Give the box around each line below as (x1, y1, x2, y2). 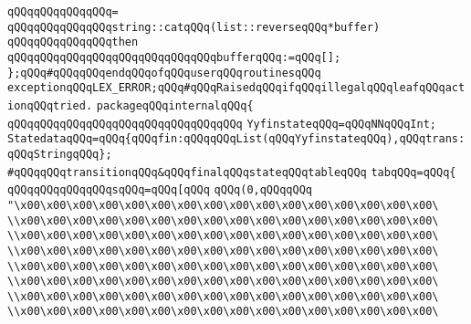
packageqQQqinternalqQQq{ (96, 99, 254, 112)
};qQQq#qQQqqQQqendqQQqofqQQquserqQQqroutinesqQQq (7, 66, 321, 79)
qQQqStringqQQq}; (7, 147, 112, 161)
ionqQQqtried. (7, 99, 93, 112)
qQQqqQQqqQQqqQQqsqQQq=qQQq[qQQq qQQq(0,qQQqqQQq (7, 183, 312, 197)
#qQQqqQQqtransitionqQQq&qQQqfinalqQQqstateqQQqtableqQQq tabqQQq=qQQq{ (7, 165, 456, 179)
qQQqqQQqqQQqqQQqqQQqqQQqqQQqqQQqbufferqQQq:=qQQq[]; (7, 50, 341, 64)
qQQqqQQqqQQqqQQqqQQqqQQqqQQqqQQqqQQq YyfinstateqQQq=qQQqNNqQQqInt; (7, 117, 436, 131)
